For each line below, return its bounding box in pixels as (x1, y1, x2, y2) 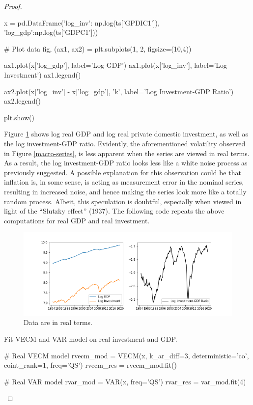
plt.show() (4, 112, 34, 122)
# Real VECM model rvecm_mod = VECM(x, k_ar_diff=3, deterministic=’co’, (4, 350, 249, 360)
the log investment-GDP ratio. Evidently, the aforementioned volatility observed (4, 138, 246, 148)
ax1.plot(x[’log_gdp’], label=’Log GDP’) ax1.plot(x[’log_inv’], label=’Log (4, 60, 227, 70)
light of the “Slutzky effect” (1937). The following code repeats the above (4, 206, 225, 216)
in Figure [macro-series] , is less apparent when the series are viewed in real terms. (4, 148, 250, 158)
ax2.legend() (4, 96, 41, 106)
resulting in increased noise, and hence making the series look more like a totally (4, 186, 247, 196)
